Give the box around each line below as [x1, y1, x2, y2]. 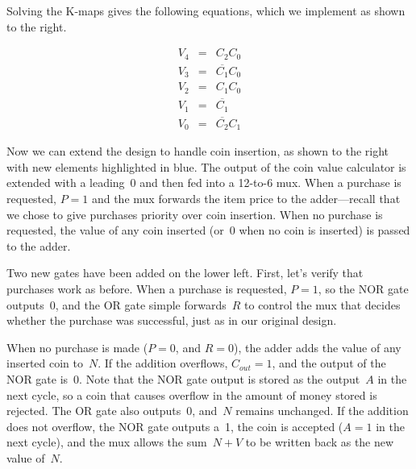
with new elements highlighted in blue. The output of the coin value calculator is [6, 158, 406, 175]
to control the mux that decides [244, 296, 401, 313]
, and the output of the [272, 355, 386, 371]
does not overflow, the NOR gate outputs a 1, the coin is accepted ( [6, 417, 343, 434]
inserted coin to [6, 355, 84, 371]
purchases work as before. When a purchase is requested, [6, 280, 287, 297]
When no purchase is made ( [6, 338, 148, 355]
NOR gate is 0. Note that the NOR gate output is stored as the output [6, 370, 360, 387]
